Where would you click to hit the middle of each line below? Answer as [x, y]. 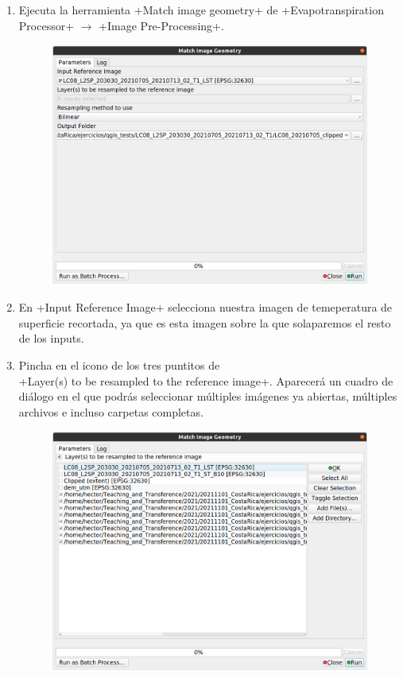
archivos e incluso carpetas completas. [111, 411]
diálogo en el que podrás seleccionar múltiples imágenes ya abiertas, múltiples [208, 396]
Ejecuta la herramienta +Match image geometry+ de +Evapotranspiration [201, 10]
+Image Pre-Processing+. [161, 25]
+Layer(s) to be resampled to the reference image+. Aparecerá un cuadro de [206, 380]
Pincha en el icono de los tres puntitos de [119, 365]
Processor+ [46, 25]
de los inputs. [51, 338]
